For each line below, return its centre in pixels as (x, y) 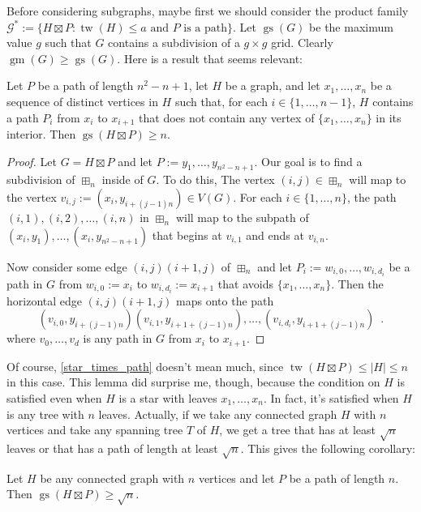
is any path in (118, 338)
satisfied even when (54, 398)
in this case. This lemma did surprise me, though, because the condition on (193, 382)
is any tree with (45, 414)
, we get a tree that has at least (297, 430)
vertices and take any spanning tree (95, 430)
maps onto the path (225, 300)
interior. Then (41, 134)
